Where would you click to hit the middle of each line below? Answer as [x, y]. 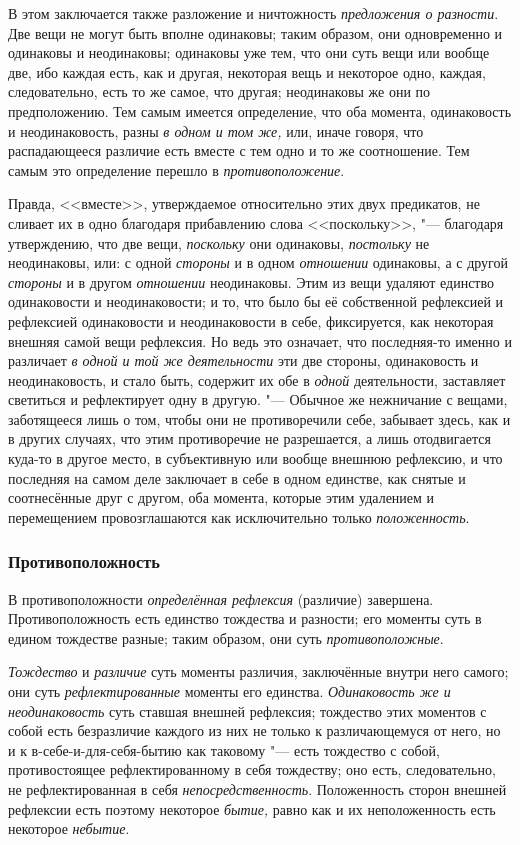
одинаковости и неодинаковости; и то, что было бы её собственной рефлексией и [256, 301]
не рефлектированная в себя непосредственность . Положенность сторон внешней [257, 789]
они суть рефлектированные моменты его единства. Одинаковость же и [229, 691]
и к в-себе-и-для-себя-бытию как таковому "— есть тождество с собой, [224, 749]
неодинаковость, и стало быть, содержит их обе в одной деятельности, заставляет [257, 379]
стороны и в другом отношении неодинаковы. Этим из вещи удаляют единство [251, 281]
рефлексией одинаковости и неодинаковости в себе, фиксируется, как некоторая [251, 320]
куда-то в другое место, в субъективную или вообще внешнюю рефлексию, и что [255, 458]
